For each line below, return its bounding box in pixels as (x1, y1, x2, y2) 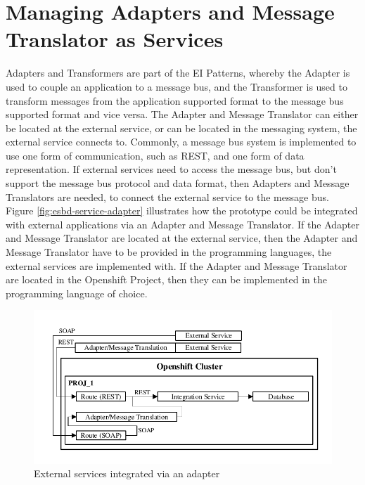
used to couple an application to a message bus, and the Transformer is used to (6, 79, 347, 93)
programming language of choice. (6, 285, 148, 300)
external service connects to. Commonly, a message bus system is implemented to (6, 134, 357, 149)
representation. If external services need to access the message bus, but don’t (6, 162, 337, 176)
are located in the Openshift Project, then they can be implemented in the (6, 272, 327, 287)
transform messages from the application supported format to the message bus (6, 93, 344, 108)
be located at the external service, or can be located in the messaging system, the (6, 120, 357, 135)
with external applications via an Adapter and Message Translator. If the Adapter (6, 216, 359, 231)
